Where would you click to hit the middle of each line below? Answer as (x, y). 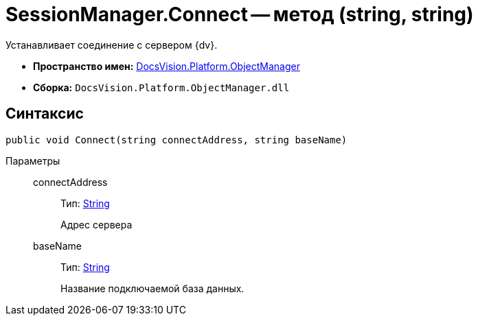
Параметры (33, 160)
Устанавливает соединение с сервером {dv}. (112, 45)
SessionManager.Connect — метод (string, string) (240, 14)
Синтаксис (45, 114)
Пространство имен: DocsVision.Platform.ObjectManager (167, 66)
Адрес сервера (96, 224)
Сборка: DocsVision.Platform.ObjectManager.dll (161, 87)
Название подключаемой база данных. (152, 288)
